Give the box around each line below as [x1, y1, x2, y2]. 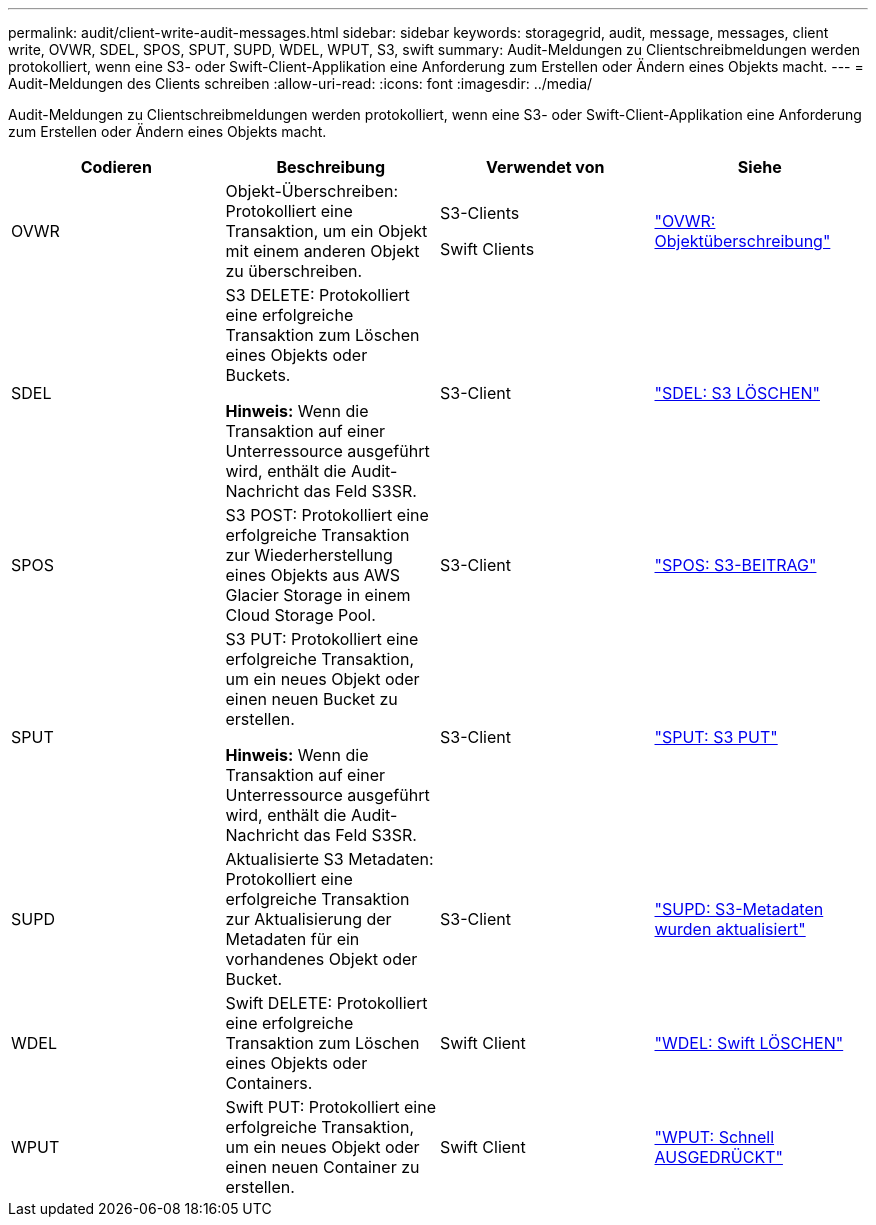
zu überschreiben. [225, 261, 363, 281]
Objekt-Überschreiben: [225, 181, 399, 201]
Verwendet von [486, 157, 605, 177]
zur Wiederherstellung [225, 545, 393, 565]
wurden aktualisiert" [654, 919, 806, 939]
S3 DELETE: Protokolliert [225, 285, 410, 305]
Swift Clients [440, 239, 535, 259]
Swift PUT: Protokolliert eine [225, 1097, 436, 1117]
